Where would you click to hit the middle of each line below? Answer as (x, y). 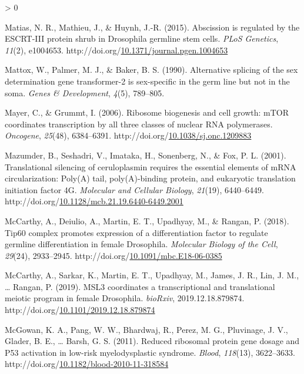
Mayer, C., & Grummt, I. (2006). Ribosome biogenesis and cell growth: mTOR (147, 112)
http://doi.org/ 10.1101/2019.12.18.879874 (80, 310)
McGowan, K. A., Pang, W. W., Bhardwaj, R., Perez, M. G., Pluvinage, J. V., (146, 329)
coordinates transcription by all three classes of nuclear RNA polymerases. (139, 124)
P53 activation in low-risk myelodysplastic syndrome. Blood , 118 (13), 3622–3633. (150, 352)
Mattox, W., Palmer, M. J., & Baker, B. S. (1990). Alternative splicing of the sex (151, 70)
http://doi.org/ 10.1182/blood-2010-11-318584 (87, 364)
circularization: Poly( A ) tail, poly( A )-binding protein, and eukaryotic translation (150, 178)
